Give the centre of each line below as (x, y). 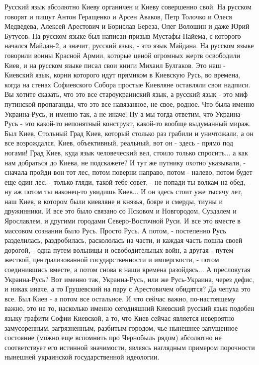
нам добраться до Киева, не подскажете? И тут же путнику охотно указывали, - (125, 162)
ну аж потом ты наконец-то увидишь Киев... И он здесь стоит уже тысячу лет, (124, 191)
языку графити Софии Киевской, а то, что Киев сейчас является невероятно (120, 318)
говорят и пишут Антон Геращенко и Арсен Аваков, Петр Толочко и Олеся (118, 16)
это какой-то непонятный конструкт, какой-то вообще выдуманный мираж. (138, 123)
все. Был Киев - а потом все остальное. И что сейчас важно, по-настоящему (120, 298)
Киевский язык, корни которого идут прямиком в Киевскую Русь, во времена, (123, 75)
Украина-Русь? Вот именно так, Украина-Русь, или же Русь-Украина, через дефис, (129, 279)
